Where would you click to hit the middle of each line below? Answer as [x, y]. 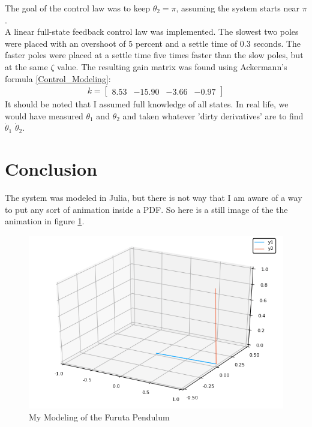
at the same [26, 66]
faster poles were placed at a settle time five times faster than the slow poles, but [154, 55]
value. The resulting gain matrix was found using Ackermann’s [172, 66]
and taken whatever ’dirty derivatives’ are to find [213, 115]
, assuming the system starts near [238, 8]
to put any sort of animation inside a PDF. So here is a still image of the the [146, 209]
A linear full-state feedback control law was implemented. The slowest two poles [152, 31]
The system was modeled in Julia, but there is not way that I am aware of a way [154, 198]
